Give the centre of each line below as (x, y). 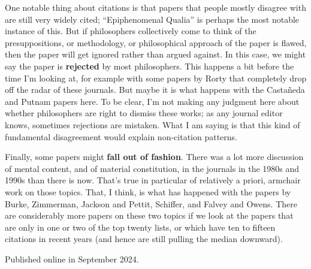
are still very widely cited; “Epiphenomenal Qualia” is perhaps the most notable (152, 19)
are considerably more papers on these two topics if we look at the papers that (149, 215)
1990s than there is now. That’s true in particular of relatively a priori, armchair (153, 180)
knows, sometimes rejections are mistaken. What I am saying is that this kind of (153, 124)
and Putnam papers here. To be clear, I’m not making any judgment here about (152, 101)
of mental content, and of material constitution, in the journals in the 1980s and (152, 168)
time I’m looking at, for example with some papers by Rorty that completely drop (156, 78)
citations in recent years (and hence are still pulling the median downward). (144, 239)
